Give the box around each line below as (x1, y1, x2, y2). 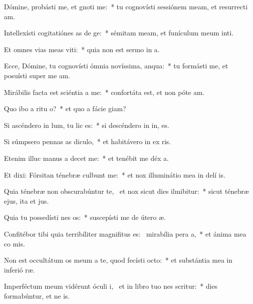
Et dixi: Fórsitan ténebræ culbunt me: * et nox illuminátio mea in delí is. (4, 169, 225, 180)
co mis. (4, 238, 25, 248)
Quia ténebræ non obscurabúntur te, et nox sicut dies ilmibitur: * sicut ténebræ (4, 186, 249, 196)
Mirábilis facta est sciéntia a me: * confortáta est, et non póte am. (4, 87, 205, 97)
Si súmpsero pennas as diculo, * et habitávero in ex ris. (4, 136, 171, 147)
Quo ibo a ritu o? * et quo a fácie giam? (4, 103, 126, 114)
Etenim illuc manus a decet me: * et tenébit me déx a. (4, 152, 169, 163)
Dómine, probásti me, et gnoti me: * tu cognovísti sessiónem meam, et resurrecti (4, 1, 248, 11)
